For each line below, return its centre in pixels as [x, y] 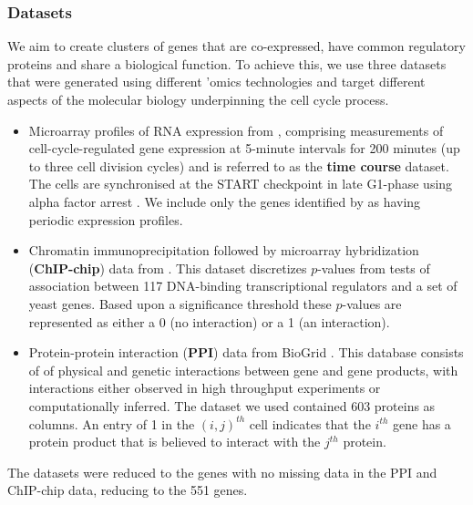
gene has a [422, 423]
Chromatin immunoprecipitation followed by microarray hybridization [224, 250]
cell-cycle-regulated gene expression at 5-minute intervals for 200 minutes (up [244, 148]
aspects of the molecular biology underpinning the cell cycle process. [198, 99]
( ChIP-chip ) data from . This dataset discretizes [168, 268]
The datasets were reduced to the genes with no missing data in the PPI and [222, 472]
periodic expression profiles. [106, 219]
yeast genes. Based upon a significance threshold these [180, 303]
